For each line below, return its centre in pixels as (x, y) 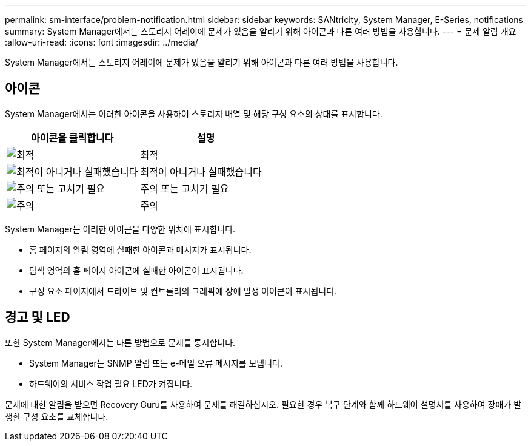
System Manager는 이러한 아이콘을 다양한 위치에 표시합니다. (120, 229)
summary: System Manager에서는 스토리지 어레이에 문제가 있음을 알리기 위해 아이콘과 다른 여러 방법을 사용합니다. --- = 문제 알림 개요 (261, 31)
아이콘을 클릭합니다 (72, 137)
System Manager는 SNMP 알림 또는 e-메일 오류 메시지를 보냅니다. (156, 363)
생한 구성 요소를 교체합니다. (57, 416)
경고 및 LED (38, 317)
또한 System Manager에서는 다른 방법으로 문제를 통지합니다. (120, 342)
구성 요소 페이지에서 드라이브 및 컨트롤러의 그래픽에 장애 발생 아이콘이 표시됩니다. (183, 291)
